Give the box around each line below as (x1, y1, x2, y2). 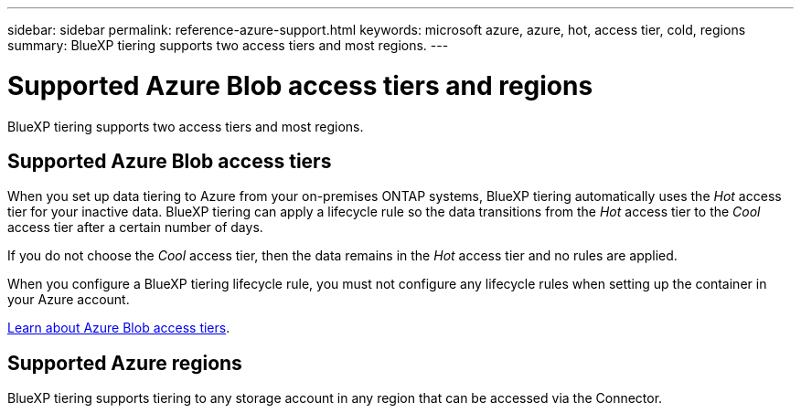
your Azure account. (7, 291, 130, 308)
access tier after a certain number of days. (7, 219, 263, 236)
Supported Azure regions (7, 351, 242, 375)
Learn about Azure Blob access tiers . (7, 320, 230, 336)
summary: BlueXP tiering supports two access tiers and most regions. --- (7, 37, 449, 53)
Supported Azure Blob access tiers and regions (7, 69, 593, 101)
